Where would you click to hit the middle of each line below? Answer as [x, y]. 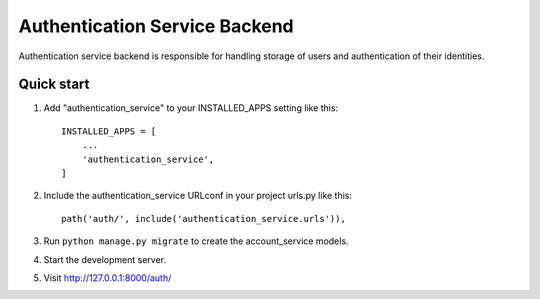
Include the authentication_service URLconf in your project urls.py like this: [198, 196]
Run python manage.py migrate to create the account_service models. [196, 241]
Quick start [54, 84]
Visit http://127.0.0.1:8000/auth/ [107, 277]
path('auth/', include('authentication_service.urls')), [204, 218]
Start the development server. [105, 259]
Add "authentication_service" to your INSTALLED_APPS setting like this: [191, 108]
